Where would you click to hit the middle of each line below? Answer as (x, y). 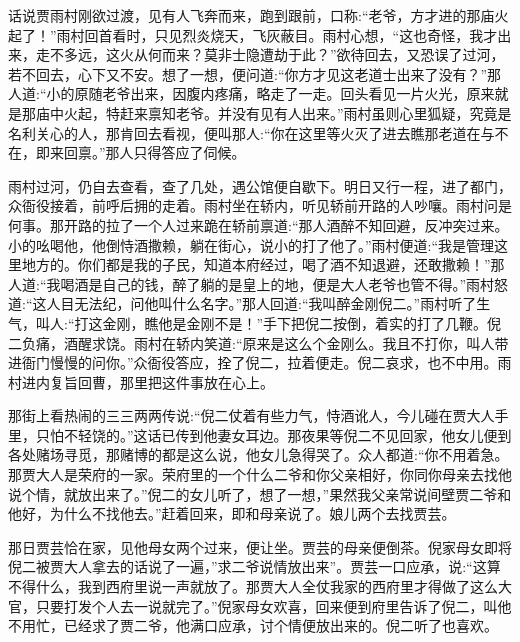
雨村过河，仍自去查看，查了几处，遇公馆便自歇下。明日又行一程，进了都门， (260, 185)
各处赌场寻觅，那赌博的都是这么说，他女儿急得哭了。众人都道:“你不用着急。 (258, 454)
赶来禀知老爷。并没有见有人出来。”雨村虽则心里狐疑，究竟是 (315, 112)
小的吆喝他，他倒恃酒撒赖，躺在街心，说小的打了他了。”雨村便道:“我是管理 (251, 244)
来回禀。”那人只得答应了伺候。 (147, 152)
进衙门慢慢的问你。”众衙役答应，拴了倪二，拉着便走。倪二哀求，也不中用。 (253, 362)
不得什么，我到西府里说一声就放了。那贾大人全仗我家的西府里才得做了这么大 (260, 586)
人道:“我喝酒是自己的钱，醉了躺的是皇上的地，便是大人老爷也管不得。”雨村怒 (258, 283)
